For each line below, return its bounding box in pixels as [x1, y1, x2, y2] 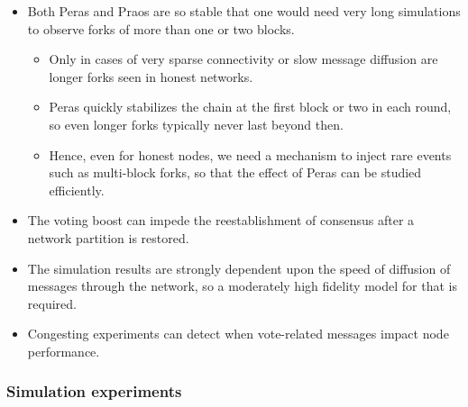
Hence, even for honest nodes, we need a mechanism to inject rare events [49, 145, 452, 164]
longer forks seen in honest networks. [49, 67, 253, 86]
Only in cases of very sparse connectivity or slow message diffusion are [49, 50, 438, 68]
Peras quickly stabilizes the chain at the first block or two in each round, [49, 97, 452, 116]
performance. [27, 341, 100, 360]
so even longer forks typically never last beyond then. [49, 114, 344, 133]
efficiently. [49, 180, 105, 199]
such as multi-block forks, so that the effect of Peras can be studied [49, 163, 422, 182]
